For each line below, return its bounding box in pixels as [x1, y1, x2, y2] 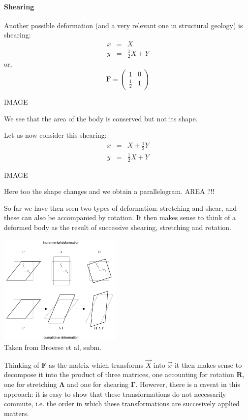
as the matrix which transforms [49, 359, 144, 370]
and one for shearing [67, 379, 129, 389]
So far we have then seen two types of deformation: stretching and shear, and [4, 202, 237, 213]
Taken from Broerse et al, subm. [4, 342, 102, 352]
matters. [4, 408, 29, 418]
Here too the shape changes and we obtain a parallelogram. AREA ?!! [4, 186, 215, 196]
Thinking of [4, 359, 39, 370]
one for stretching [4, 379, 57, 389]
